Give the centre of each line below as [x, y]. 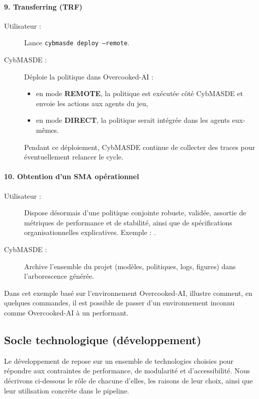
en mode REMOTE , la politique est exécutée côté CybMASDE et [140, 93]
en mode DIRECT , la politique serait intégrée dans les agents [133, 120]
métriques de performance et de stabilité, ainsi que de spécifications [128, 222]
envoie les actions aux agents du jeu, [92, 103]
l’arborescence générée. [59, 276]
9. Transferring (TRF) [43, 6]
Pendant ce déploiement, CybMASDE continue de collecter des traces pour [140, 147]
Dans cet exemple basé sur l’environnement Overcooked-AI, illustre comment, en [128, 293]
